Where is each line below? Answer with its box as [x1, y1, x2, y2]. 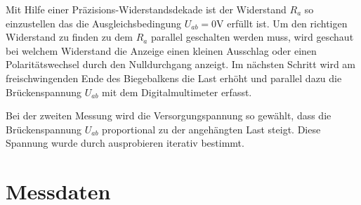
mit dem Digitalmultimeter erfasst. [102, 84, 252, 99]
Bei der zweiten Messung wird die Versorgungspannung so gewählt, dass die [6, 108, 332, 123]
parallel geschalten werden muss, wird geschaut [150, 29, 354, 44]
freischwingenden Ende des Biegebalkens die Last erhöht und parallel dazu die [6, 70, 342, 85]
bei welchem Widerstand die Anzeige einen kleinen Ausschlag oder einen [6, 43, 317, 58]
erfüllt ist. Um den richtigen [227, 15, 348, 30]
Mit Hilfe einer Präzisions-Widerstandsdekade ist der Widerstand [6, 2, 287, 16]
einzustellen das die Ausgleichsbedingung [6, 15, 181, 30]
